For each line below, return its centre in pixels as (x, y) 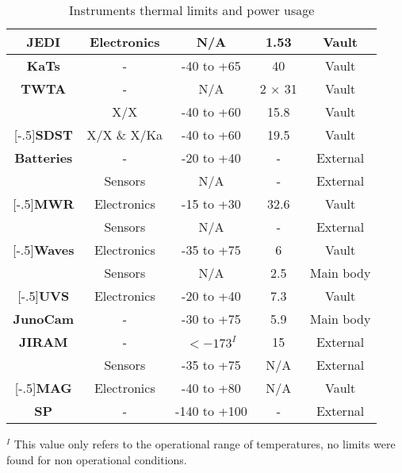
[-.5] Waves (44, 250)
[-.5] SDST (43, 135)
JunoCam (44, 319)
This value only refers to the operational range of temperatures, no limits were (205, 444)
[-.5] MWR (44, 204)
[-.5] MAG (43, 388)
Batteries (44, 158)
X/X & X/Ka (125, 135)
